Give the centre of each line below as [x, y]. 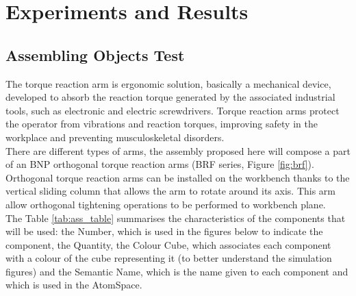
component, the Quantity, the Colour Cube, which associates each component [168, 244]
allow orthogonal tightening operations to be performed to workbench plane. [166, 204]
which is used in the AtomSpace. [74, 285]
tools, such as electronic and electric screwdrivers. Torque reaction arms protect [173, 110]
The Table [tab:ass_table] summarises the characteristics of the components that [176, 218]
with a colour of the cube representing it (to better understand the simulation [169, 258]
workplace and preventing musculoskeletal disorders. [115, 137]
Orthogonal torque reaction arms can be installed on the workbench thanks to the [178, 177]
